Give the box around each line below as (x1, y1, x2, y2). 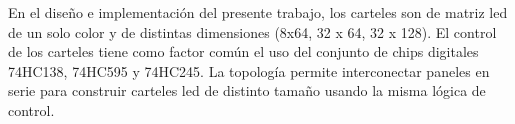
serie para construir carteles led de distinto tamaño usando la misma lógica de (8, 80, 486, 101)
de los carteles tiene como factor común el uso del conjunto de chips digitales (8, 41, 479, 62)
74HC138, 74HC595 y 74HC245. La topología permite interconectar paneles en (8, 60, 490, 81)
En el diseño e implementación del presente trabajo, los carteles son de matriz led (8, 2, 508, 22)
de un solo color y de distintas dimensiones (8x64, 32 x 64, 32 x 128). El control (8, 21, 497, 42)
